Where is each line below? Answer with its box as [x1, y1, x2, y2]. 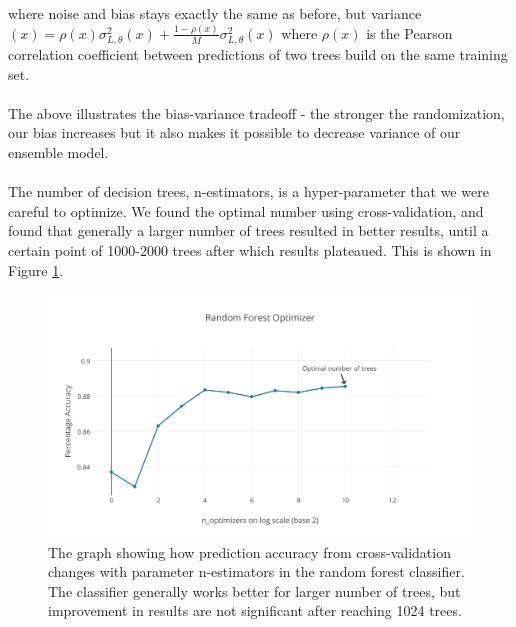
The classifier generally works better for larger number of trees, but [48, 580, 461, 601]
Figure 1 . [8, 259, 64, 280]
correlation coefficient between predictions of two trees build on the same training [8, 44, 508, 65]
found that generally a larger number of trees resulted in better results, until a [8, 220, 489, 241]
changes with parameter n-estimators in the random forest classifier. [48, 561, 465, 582]
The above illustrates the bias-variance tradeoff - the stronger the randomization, [8, 102, 505, 123]
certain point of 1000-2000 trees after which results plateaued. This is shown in [8, 240, 492, 260]
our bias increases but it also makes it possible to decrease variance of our [8, 122, 461, 143]
